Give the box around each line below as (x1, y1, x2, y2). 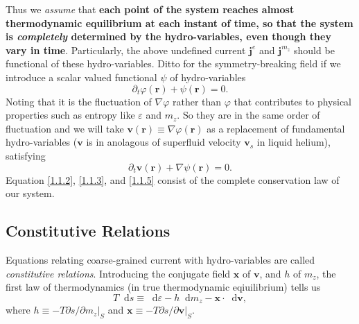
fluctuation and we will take (6, 121, 124, 135)
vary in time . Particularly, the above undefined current (6, 42, 246, 57)
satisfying (6, 148, 46, 162)
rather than (173, 94, 222, 108)
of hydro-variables (170, 69, 246, 84)
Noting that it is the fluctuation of (6, 94, 152, 108)
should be (294, 42, 335, 57)
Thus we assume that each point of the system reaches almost (6, 2, 295, 16)
